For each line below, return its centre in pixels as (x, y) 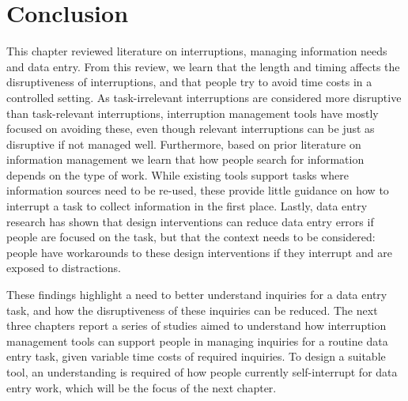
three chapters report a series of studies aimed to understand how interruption (196, 325)
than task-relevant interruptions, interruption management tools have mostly (193, 113)
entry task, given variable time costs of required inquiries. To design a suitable (196, 356)
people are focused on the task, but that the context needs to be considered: (191, 237)
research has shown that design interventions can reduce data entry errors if (190, 221)
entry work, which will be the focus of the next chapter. (142, 387)
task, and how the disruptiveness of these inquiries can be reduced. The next (192, 310)
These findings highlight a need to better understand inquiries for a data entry (197, 295)
